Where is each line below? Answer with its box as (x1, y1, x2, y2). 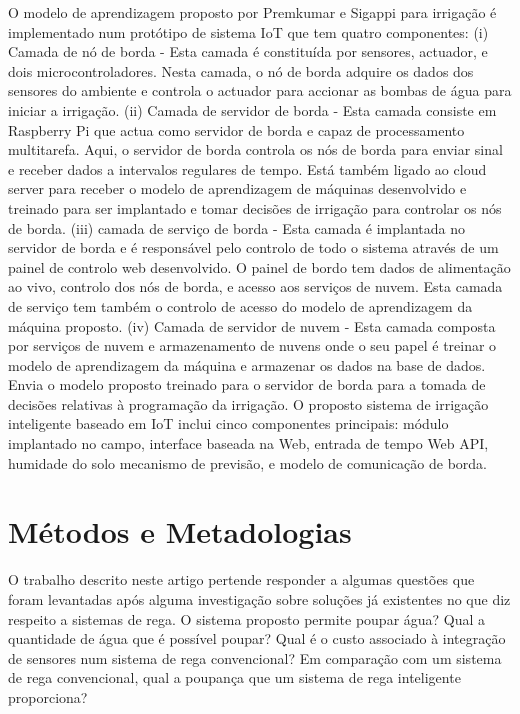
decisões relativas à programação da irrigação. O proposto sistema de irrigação (8, 393, 489, 414)
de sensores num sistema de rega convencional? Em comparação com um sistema (8, 647, 502, 668)
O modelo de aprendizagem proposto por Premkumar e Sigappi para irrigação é (8, 2, 497, 22)
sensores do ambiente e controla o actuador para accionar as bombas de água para (8, 80, 512, 101)
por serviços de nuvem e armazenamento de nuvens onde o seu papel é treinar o (8, 335, 497, 356)
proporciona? (8, 686, 88, 707)
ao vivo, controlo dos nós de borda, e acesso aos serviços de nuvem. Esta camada (8, 276, 503, 297)
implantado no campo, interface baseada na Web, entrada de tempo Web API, (8, 433, 489, 454)
